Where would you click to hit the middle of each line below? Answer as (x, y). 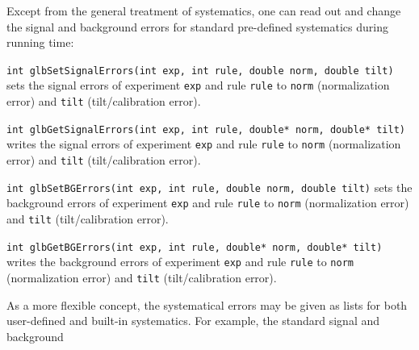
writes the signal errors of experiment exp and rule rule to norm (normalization (204, 144)
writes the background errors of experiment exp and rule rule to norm (180, 262)
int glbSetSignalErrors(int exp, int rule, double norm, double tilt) (200, 71)
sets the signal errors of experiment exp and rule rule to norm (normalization (198, 85)
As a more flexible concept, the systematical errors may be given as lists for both (207, 304)
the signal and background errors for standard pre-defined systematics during (197, 26)
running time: (40, 42)
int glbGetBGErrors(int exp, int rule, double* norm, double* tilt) (195, 247)
